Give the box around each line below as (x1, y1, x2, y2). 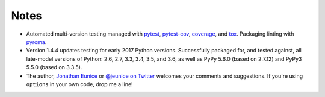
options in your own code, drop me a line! (26, 80, 133, 87)
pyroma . (26, 38, 47, 45)
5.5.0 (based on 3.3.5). (26, 64, 82, 71)
